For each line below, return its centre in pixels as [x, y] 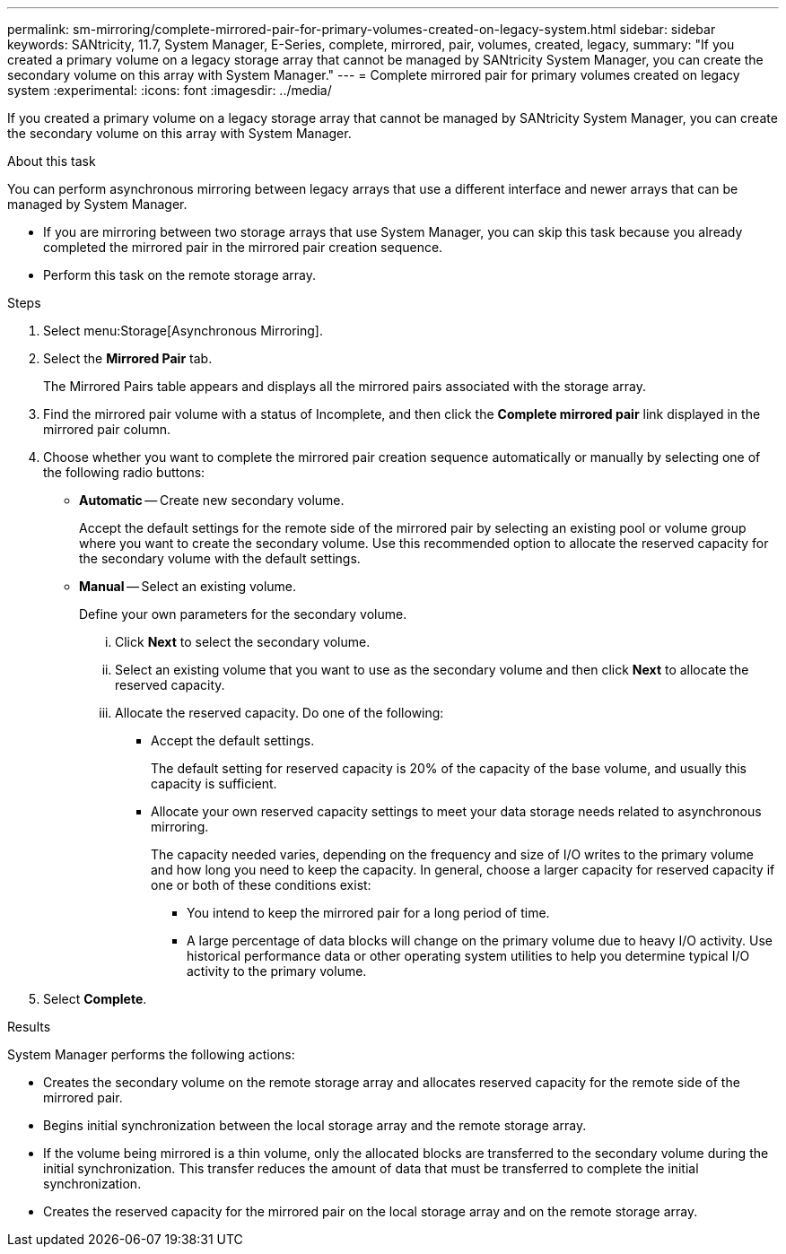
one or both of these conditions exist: [261, 885]
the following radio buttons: [124, 472]
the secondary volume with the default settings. [220, 558]
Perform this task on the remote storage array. [180, 275]
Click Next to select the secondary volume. [243, 642]
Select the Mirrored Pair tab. [128, 358]
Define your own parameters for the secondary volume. [243, 614]
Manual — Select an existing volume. [188, 586]
